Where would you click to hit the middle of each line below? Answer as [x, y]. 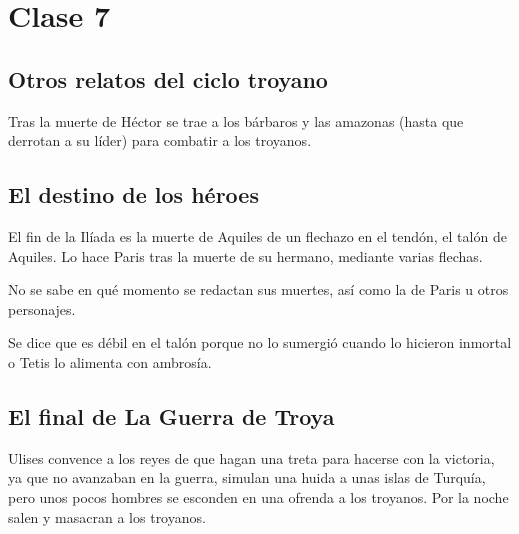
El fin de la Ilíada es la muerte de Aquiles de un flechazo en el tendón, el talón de [257, 235]
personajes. [42, 308]
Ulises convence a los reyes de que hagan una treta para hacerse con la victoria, [251, 457]
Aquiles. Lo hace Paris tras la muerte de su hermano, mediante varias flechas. [245, 255]
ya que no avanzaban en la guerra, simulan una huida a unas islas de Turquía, [247, 477]
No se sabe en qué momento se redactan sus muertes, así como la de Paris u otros [258, 289]
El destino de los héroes [133, 194]
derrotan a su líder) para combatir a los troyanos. [160, 140]
